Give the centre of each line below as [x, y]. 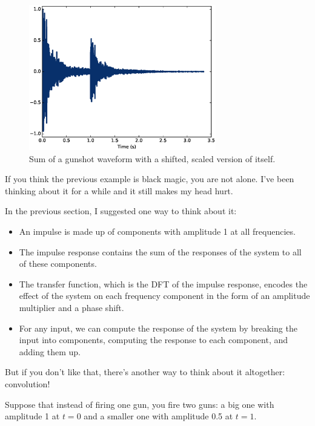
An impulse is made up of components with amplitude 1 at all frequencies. [157, 231]
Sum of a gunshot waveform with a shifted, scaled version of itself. [152, 158]
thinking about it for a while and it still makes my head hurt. [119, 190]
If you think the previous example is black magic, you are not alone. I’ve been [150, 179]
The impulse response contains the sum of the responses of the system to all [160, 251]
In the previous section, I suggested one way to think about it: [121, 211]
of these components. [58, 264]
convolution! [28, 383]
